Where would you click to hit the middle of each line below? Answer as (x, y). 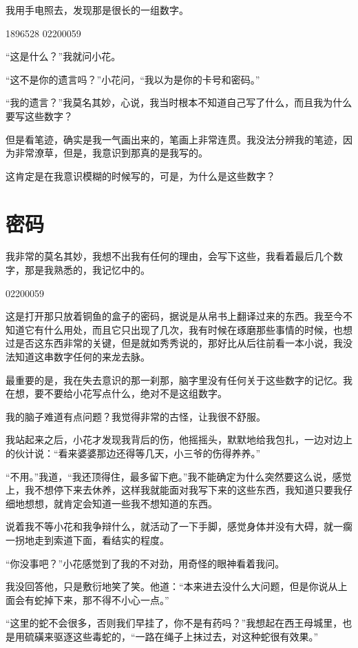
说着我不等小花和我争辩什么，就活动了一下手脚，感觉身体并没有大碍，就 (169, 526)
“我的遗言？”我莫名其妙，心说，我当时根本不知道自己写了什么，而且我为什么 (179, 102)
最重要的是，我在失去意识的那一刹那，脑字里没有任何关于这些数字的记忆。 (174, 379)
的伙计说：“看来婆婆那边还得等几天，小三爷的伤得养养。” (133, 453)
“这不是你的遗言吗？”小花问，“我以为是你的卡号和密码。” (133, 79)
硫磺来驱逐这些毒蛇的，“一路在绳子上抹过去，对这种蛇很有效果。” (171, 636)
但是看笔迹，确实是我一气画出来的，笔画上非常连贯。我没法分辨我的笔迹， (174, 139)
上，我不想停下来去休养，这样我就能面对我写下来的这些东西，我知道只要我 (174, 490)
